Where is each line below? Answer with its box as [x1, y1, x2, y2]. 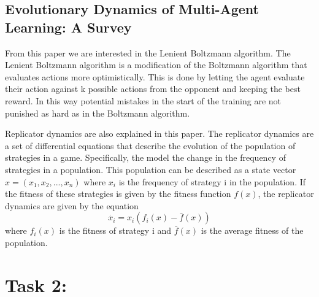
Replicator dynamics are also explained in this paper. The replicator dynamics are [5, 127, 314, 140]
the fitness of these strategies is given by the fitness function [5, 187, 231, 200]
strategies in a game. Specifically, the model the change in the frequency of [5, 151, 286, 164]
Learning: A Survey [5, 17, 132, 36]
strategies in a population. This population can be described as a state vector [5, 163, 296, 175]
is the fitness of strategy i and [59, 224, 172, 237]
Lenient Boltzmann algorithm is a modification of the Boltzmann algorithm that [5, 58, 307, 71]
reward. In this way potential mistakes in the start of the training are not [5, 94, 282, 107]
